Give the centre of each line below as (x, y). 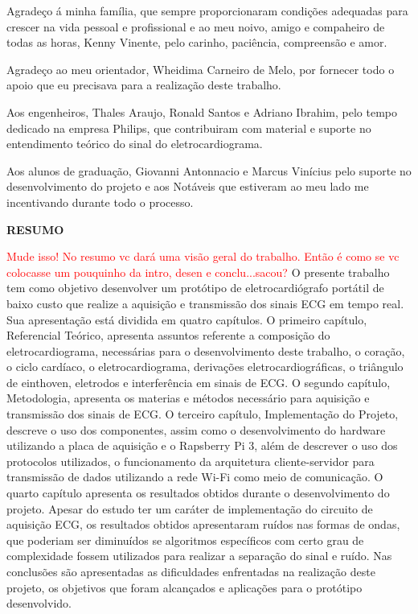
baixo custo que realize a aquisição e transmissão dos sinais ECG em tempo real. (205, 303)
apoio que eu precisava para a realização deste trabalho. (144, 85)
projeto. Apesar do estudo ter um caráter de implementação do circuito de (190, 508)
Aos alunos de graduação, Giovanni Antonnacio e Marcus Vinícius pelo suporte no (209, 170)
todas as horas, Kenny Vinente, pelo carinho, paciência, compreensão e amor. (197, 42)
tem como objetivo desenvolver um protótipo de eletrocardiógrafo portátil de (195, 288)
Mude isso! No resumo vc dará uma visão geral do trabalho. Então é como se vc (203, 256)
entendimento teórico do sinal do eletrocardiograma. (135, 144)
